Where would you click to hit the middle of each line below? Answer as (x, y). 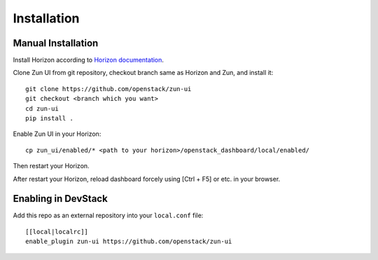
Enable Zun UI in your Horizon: (57, 134)
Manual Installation (56, 43)
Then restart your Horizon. (51, 166)
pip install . (49, 118)
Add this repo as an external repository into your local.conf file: (108, 215)
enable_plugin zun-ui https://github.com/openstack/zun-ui (129, 241)
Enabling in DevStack (60, 199)
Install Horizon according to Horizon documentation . (89, 60)
